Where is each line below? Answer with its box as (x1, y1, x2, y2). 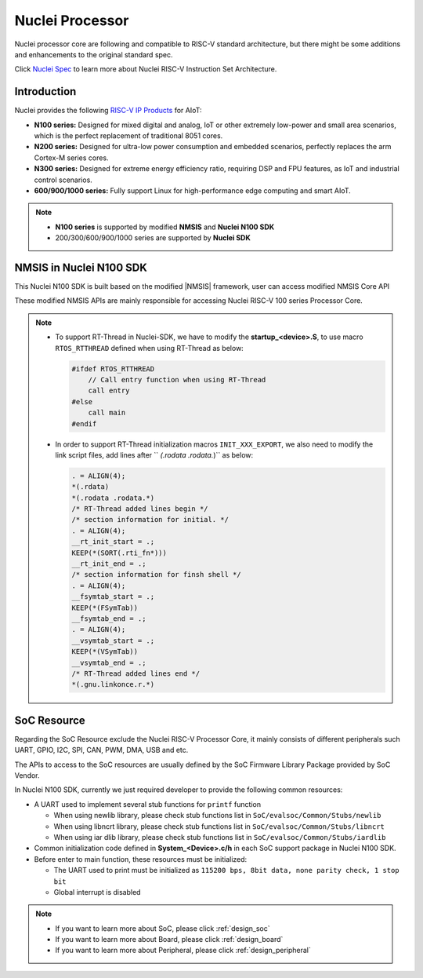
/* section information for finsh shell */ (71, 570, 242, 579)
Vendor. (14, 771, 40, 780)
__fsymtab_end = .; (71, 614, 146, 623)
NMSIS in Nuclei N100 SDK (14, 261, 148, 274)
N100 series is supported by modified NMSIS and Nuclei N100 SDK (55, 222, 274, 232)
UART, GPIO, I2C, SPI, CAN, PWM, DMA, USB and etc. (14, 746, 189, 755)
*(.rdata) (71, 483, 110, 491)
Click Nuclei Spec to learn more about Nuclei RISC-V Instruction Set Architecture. (14, 64, 277, 74)
